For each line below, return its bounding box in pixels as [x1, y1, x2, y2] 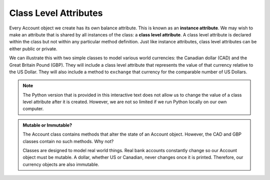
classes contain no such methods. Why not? [22, 138, 114, 144]
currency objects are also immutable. [22, 161, 99, 167]
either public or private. [9, 45, 57, 52]
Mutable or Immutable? [22, 122, 72, 128]
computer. [22, 106, 44, 112]
